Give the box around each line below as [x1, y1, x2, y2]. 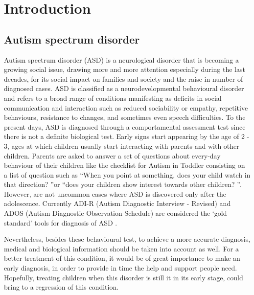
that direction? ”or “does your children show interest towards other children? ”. [4, 179, 241, 189]
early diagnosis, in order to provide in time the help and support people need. [4, 263, 237, 273]
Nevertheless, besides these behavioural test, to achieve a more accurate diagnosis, [4, 234, 251, 244]
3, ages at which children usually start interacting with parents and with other [4, 140, 239, 151]
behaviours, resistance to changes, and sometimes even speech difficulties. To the [4, 112, 246, 122]
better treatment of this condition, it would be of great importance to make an [4, 253, 240, 263]
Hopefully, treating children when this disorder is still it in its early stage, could [4, 272, 243, 282]
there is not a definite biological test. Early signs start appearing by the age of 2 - [4, 131, 250, 141]
